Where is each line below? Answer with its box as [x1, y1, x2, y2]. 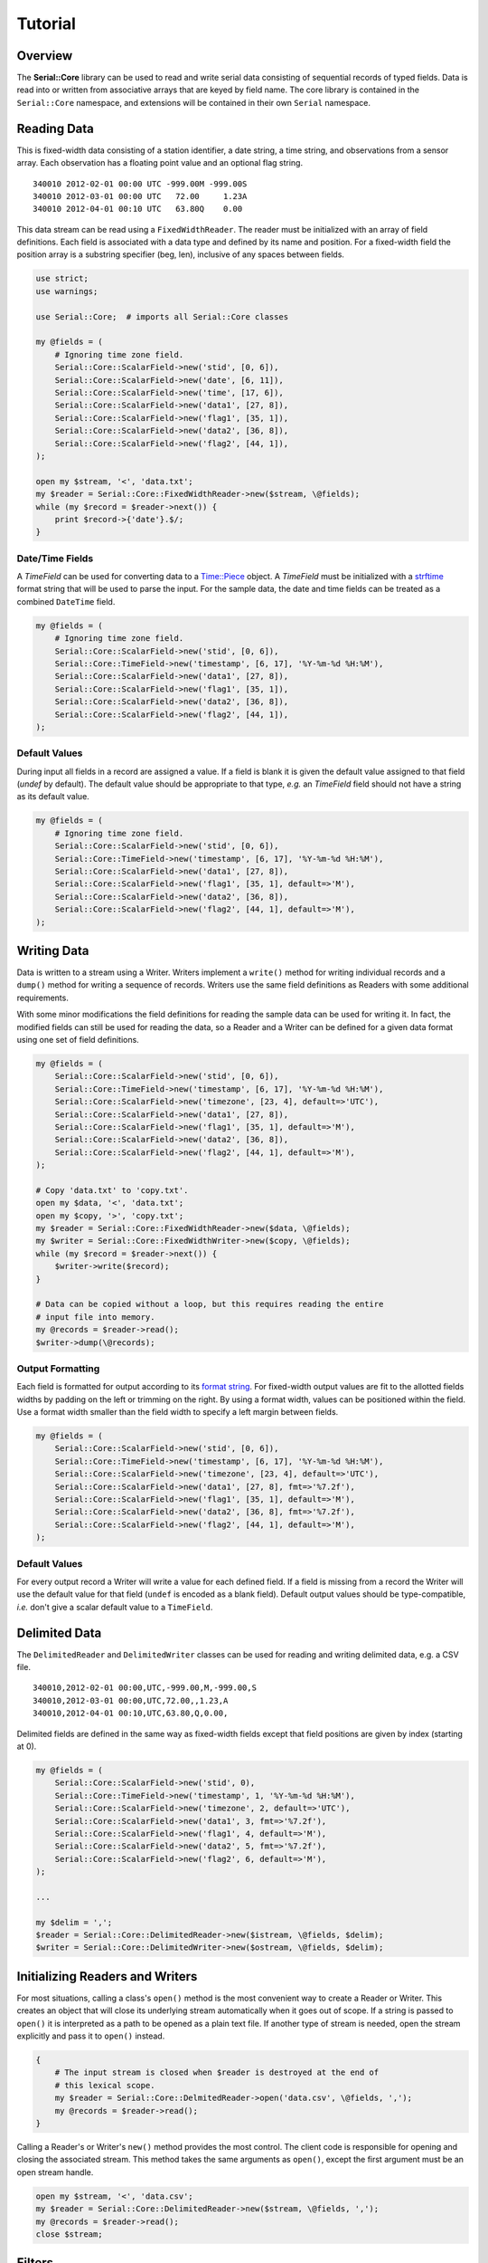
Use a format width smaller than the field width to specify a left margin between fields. [16, 1407, 339, 1418]
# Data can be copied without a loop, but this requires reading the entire [35, 1299, 384, 1310]
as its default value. [16, 791, 89, 802]
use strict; [35, 273, 89, 284]
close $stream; [35, 2229, 103, 2239]
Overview [16, 48, 73, 63]
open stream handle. [16, 2166, 94, 2177]
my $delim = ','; [35, 1917, 113, 1927]
